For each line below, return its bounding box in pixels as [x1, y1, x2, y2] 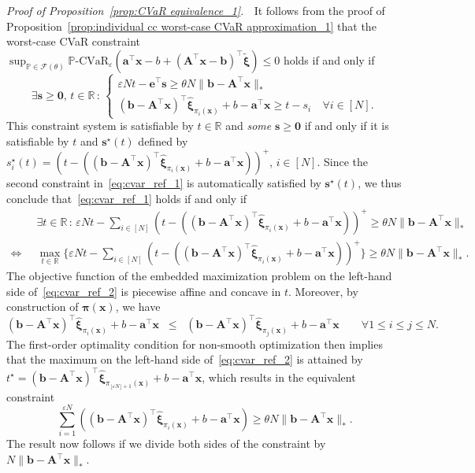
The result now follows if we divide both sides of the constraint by [6, 435, 326, 452]
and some [225, 117, 272, 134]
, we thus [358, 174, 402, 190]
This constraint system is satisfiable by [6, 117, 194, 134]
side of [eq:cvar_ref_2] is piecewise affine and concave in [6, 283, 281, 299]
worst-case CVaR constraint [6, 33, 141, 50]
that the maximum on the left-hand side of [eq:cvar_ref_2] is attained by [6, 351, 363, 368]
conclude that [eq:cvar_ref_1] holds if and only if [6, 190, 247, 206]
